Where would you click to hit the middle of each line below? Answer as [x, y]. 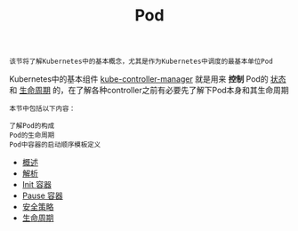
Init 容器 [36, 185]
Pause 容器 [43, 195]
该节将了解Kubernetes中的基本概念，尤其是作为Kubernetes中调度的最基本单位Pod [141, 62]
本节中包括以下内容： [42, 109]
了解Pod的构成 [32, 126]
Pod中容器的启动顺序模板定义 [55, 145]
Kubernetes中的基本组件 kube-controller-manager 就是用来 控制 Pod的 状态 [148, 79]
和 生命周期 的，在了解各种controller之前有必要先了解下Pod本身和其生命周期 [149, 91]
